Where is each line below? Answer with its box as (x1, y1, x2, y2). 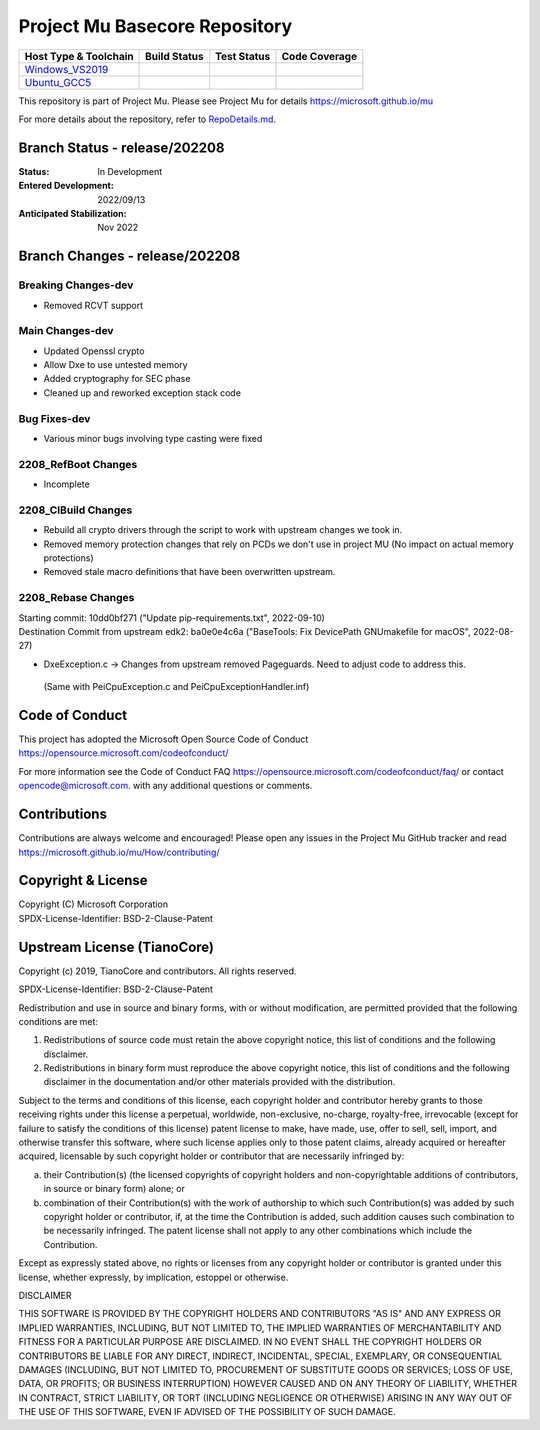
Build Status (145, 49, 204, 63)
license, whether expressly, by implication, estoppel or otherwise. (18, 1271, 289, 1283)
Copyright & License (18, 872, 149, 889)
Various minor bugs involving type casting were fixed (43, 433, 263, 445)
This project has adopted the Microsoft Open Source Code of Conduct (18, 733, 309, 745)
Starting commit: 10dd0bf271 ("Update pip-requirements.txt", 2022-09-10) (18, 611, 325, 624)
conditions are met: (18, 1015, 99, 1027)
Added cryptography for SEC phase (43, 373, 191, 385)
